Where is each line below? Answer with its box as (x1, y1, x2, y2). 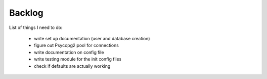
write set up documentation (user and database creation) (34, 35, 150, 41)
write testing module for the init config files (34, 56, 122, 62)
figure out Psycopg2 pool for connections (34, 42, 119, 49)
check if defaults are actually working (34, 63, 111, 69)
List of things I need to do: (9, 25, 63, 30)
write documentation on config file (34, 49, 104, 55)
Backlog (9, 7, 44, 18)
